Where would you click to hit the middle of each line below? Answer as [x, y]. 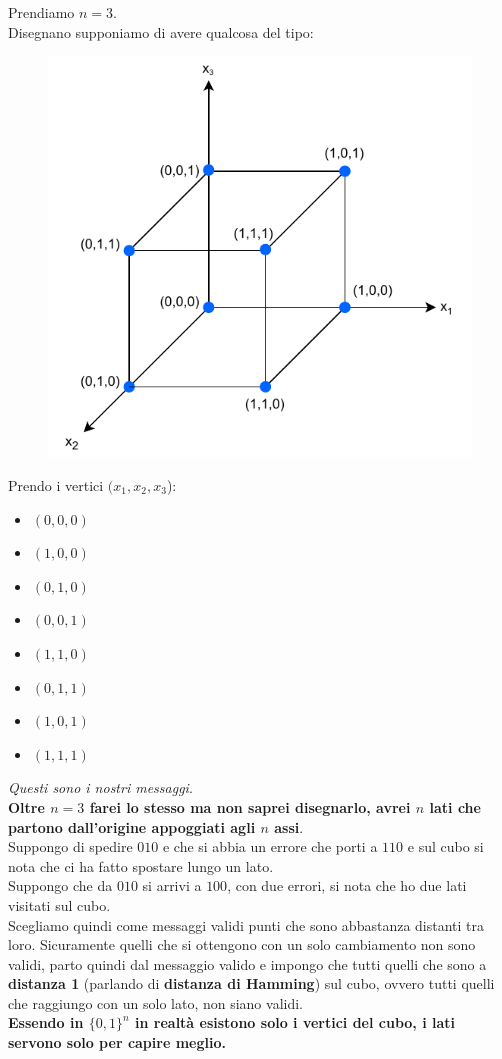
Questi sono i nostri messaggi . [100, 787]
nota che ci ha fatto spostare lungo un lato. [141, 865]
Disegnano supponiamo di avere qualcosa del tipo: [161, 31]
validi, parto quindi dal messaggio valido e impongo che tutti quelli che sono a [247, 963]
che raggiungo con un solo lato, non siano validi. [155, 1002]
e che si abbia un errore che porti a [270, 846]
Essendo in [46, 1022]
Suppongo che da [60, 885]
